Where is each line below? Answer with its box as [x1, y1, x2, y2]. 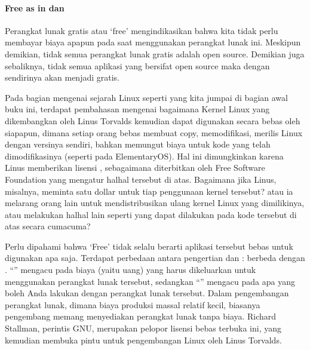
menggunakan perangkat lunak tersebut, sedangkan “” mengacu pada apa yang [5, 275, 295, 287]
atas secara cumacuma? [5, 220, 91, 232]
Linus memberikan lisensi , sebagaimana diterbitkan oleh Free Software [5, 161, 265, 174]
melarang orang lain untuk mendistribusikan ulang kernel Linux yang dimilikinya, [5, 197, 305, 209]
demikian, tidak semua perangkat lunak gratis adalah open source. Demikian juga [5, 47, 305, 60]
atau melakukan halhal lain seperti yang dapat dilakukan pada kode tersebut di [5, 208, 297, 220]
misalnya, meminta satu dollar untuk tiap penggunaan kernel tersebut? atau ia [5, 185, 293, 197]
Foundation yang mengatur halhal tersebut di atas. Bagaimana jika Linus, [5, 173, 277, 185]
